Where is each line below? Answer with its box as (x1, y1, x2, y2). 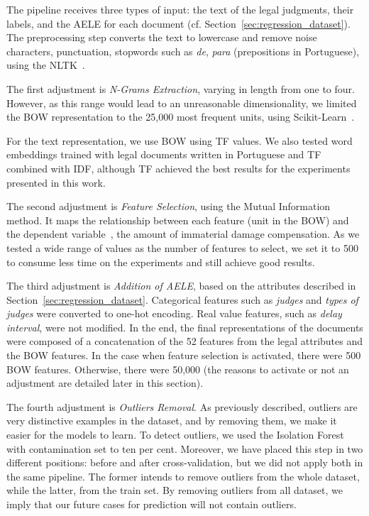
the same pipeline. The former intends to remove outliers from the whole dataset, (6, 468, 360, 483)
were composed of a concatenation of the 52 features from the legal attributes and (6, 334, 363, 348)
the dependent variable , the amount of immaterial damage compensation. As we (6, 226, 360, 241)
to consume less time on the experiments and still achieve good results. (6, 254, 315, 269)
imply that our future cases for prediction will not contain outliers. (6, 497, 297, 511)
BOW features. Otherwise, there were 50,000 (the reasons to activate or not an (6, 361, 349, 376)
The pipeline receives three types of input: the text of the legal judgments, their (6, 2, 354, 16)
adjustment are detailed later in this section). (6, 375, 204, 390)
